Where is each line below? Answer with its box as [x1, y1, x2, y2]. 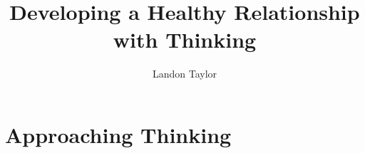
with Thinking [113, 25, 257, 54]
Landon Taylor [152, 66, 217, 81]
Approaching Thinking [5, 120, 232, 149]
